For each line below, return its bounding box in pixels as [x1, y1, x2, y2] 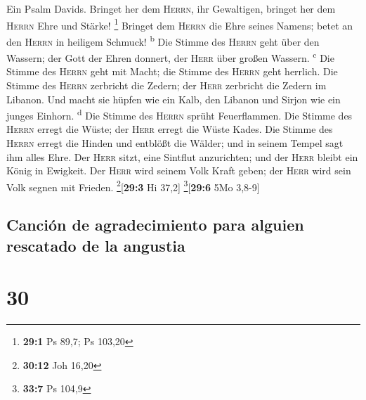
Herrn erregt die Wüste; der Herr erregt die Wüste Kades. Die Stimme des [6, 122, 333, 136]
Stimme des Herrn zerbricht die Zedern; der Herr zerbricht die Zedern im [6, 77, 327, 92]
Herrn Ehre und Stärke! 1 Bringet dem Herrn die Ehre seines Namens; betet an [6, 15, 353, 32]
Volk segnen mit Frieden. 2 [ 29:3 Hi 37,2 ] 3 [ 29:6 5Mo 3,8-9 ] [6, 177, 260, 194]
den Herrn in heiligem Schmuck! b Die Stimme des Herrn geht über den [6, 32, 320, 49]
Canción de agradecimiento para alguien [6, 214, 304, 236]
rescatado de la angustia [6, 234, 185, 256]
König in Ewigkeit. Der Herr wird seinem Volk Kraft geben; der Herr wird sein [6, 163, 351, 178]
